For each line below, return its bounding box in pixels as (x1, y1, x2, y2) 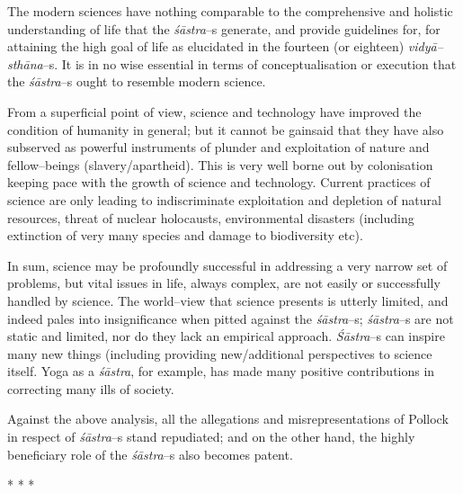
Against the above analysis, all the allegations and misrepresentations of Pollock (7, 409, 449, 428)
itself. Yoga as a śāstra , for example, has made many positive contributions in (7, 362, 435, 381)
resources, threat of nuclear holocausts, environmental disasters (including (7, 208, 414, 227)
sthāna (7, 54, 43, 73)
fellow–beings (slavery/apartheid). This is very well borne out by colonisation (7, 155, 433, 174)
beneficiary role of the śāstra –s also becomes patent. (7, 444, 293, 463)
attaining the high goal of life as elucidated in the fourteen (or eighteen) (7, 37, 405, 56)
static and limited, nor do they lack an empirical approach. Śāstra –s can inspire (7, 327, 445, 345)
